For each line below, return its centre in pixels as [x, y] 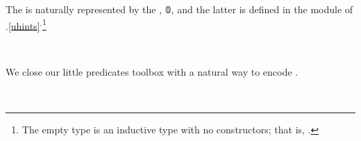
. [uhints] [23, 25]
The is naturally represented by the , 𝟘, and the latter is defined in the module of [179, 9]
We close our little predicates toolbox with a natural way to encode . [152, 72]
